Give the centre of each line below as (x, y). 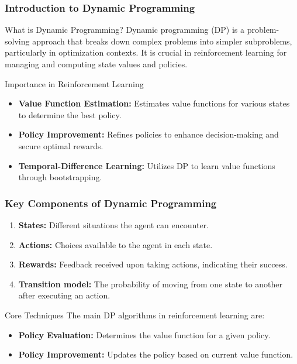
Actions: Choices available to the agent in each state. (115, 244)
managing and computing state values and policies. (96, 64)
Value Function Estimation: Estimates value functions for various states (154, 103)
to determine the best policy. (70, 114)
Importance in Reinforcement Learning (74, 83)
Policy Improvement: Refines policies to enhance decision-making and (148, 134)
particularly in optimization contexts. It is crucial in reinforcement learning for (146, 52)
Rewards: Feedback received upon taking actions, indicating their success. (153, 264)
